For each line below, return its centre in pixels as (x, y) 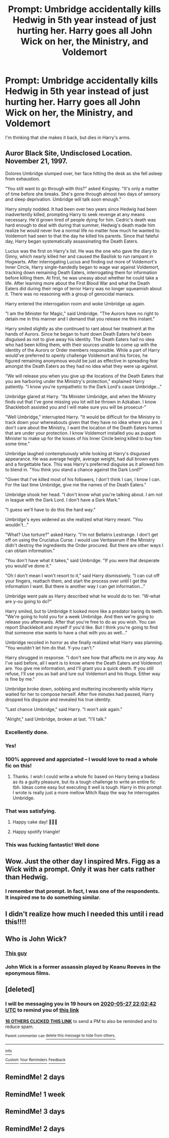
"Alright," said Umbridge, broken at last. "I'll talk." (56, 719)
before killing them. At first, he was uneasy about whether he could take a (82, 278)
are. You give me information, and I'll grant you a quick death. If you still (79, 668)
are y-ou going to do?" (28, 601)
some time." (18, 444)
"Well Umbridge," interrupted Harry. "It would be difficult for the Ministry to (83, 417)
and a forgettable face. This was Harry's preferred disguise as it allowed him (84, 464)
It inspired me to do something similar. (53, 898)
